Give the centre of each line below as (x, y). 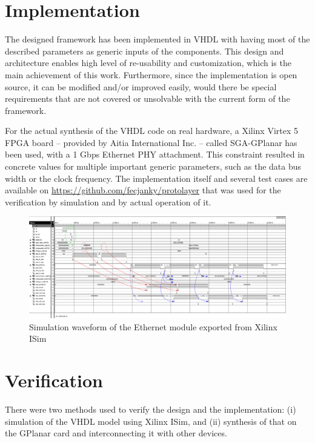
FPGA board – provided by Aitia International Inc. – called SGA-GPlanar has (151, 142)
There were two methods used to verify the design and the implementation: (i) (151, 409)
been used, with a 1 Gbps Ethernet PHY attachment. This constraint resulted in (155, 154)
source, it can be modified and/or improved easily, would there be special (141, 86)
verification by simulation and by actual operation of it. (108, 202)
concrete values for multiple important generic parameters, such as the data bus (153, 166)
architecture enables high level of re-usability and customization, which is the (148, 63)
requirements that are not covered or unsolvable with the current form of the (148, 98)
